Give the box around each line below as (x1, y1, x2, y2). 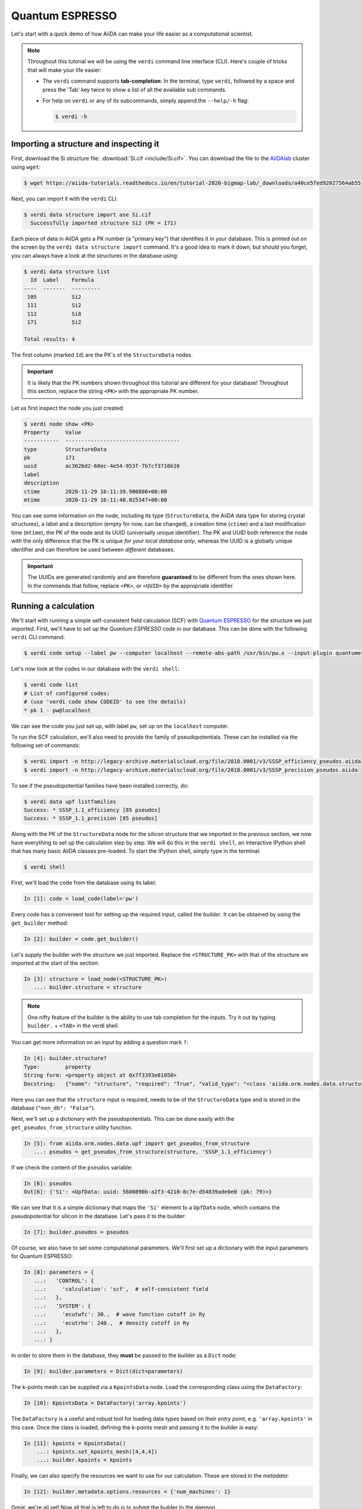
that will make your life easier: (27, 66, 102, 74)
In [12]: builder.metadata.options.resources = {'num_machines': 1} (24, 1488, 231, 1495)
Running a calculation (11, 601, 95, 611)
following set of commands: (11, 742, 81, 749)
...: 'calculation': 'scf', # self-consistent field (33, 1286, 209, 1292)
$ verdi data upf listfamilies (24, 798, 117, 805)
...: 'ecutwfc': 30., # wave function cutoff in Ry (33, 1311, 206, 1318)
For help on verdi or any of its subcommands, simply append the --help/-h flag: (42, 97, 249, 104)
